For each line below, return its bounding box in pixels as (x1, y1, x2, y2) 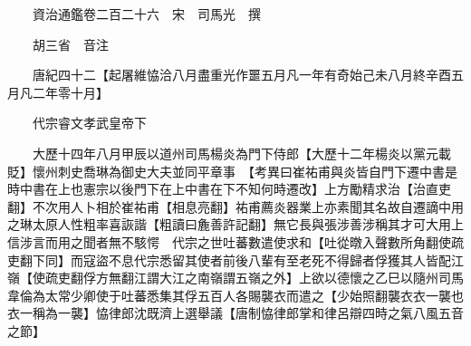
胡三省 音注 (32, 34, 109, 53)
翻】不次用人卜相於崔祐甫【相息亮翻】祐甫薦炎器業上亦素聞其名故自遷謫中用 (7, 197, 464, 216)
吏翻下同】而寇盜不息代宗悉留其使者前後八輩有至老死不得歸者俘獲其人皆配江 (7, 250, 464, 269)
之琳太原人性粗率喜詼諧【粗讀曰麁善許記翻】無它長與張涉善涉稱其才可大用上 (7, 215, 464, 234)
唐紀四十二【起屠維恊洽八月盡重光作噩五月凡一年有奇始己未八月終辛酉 (32, 65, 451, 84)
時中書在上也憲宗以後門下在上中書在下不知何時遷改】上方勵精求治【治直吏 (7, 179, 451, 198)
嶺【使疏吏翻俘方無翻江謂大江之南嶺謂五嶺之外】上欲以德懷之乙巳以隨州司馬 (7, 268, 464, 287)
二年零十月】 (32, 82, 109, 101)
